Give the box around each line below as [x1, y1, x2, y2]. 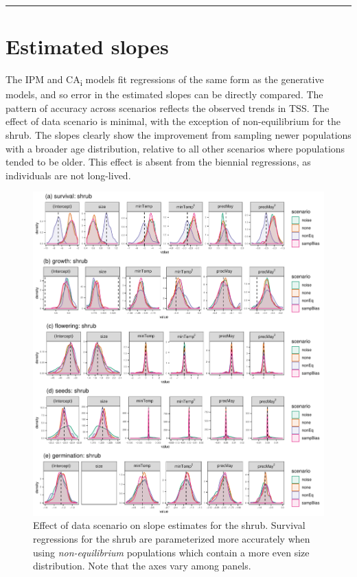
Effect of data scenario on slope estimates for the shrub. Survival [33, 518, 306, 532]
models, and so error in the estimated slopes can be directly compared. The [5, 87, 323, 102]
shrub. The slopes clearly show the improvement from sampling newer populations [5, 128, 352, 142]
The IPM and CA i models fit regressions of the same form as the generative [5, 72, 324, 88]
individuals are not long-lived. [5, 168, 131, 182]
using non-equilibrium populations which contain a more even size [33, 545, 310, 559]
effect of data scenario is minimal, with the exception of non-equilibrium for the [5, 114, 341, 128]
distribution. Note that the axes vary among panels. [33, 558, 251, 573]
